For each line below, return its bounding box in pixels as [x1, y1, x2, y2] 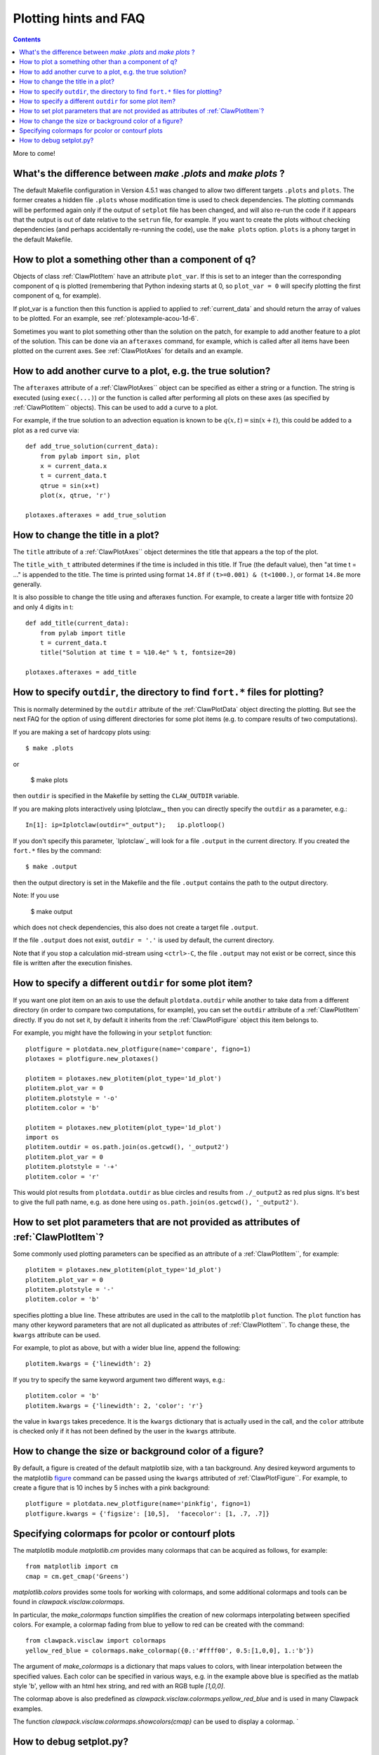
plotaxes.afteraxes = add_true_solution [25, 511, 166, 519]
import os [25, 1134, 59, 1141]
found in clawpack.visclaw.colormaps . [13, 1598, 125, 1606]
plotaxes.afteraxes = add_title [25, 668, 137, 677]
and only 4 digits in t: [13, 602, 74, 611]
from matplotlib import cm [25, 1563, 119, 1570]
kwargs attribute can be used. [13, 1330, 101, 1339]
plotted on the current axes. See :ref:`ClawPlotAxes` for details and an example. [13, 347, 244, 355]
